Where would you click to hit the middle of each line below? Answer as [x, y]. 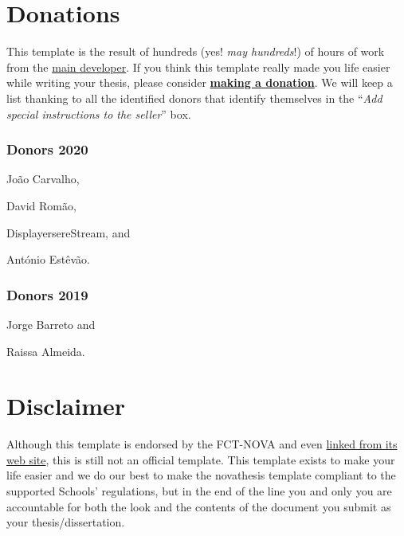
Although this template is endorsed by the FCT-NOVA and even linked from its [202, 444]
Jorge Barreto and [51, 324]
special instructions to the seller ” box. [99, 113]
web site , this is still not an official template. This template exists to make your [201, 459]
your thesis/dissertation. [66, 522]
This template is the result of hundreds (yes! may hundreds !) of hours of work [196, 51]
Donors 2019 [47, 294]
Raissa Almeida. [46, 351]
